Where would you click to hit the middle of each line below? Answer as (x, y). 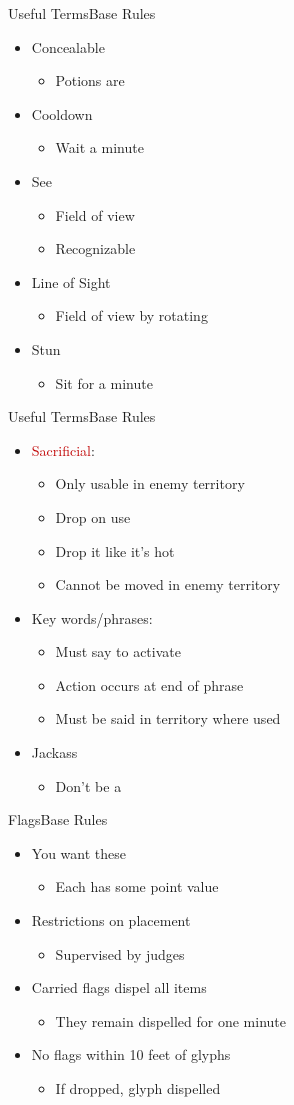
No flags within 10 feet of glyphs (131, 1054)
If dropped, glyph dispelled (138, 1088)
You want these (78, 852)
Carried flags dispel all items (119, 987)
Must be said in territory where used (168, 718)
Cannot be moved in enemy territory (168, 584)
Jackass (54, 752)
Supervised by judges (120, 953)
